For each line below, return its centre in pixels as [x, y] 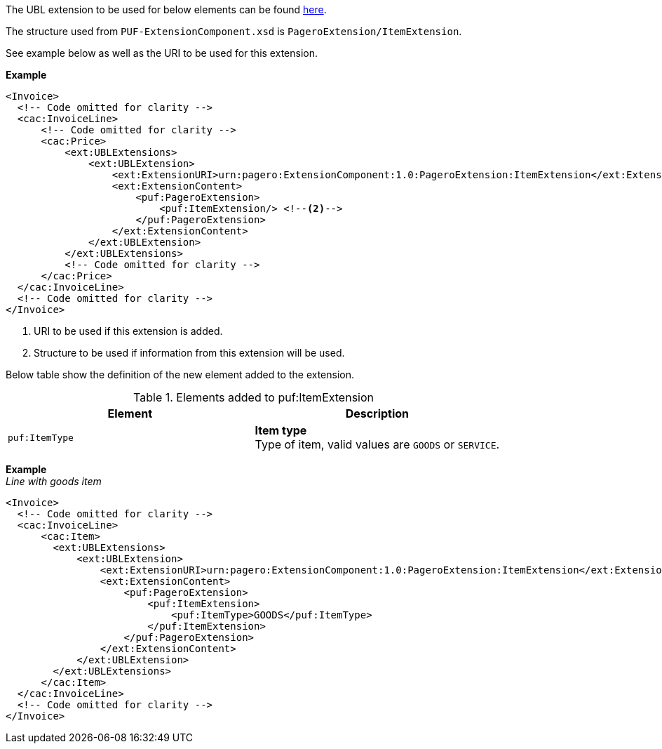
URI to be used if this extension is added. [128, 331]
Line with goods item [54, 481]
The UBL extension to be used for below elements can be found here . [166, 9]
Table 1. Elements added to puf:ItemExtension [254, 397]
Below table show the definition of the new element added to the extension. [180, 374]
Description [377, 413]
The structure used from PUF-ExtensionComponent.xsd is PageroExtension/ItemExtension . [234, 31]
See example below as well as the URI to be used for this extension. [162, 53]
